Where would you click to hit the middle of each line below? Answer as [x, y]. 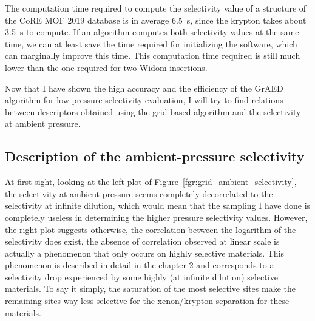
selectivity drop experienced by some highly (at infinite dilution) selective [141, 276]
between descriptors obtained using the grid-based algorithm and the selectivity [153, 111]
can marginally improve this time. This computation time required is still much [153, 56]
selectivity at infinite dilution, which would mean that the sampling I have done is [158, 205]
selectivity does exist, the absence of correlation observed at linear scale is [142, 241]
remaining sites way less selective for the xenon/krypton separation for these [147, 301]
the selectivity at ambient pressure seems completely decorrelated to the [139, 193]
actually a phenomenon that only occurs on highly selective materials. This [145, 253]
